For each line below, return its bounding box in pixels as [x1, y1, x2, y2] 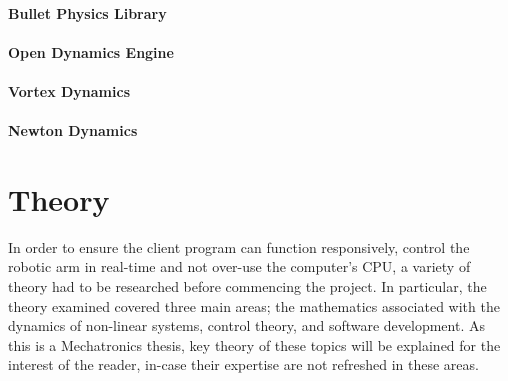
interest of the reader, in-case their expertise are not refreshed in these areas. [8, 354, 479, 375]
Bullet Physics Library [8, 2, 167, 23]
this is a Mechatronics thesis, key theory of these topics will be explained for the [8, 334, 501, 355]
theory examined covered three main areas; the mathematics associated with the [8, 295, 500, 316]
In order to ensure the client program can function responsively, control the [8, 236, 470, 257]
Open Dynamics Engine [8, 41, 174, 62]
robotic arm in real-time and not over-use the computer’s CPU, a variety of [8, 256, 471, 277]
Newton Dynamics [8, 120, 138, 141]
